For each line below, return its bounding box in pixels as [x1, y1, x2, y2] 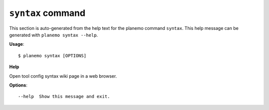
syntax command [9, 7, 86, 18]
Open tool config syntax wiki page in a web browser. [9, 73, 117, 79]
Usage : [9, 41, 24, 47]
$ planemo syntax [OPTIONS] [18, 53, 87, 58]
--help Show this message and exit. [18, 94, 111, 100]
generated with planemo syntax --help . [9, 32, 98, 38]
